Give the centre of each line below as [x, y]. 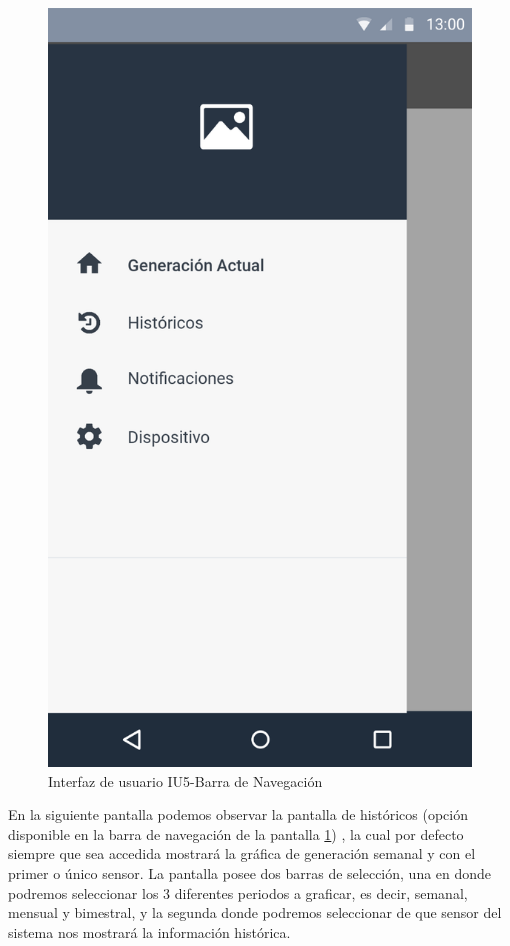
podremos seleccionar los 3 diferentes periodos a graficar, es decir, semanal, [238, 892]
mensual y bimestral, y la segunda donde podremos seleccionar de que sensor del [255, 912]
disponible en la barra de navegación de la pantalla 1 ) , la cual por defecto [236, 833]
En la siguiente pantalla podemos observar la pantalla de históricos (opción [238, 814]
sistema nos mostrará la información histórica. [149, 931]
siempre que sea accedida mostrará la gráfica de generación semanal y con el [242, 853]
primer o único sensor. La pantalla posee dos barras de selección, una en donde [250, 873]
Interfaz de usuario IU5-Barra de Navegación [185, 780]
